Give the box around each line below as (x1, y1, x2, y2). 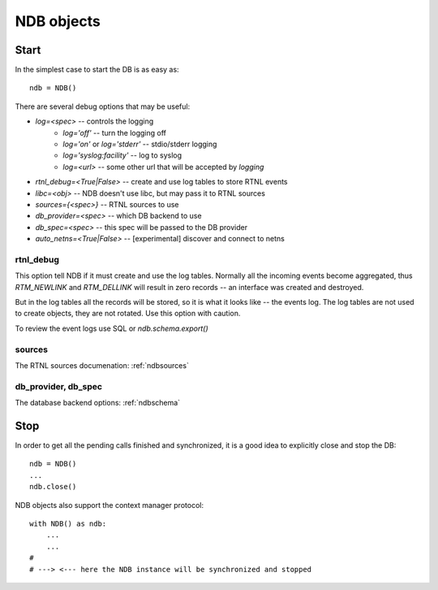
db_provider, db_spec (15, 380, 103, 392)
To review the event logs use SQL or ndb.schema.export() (15, 323, 208, 333)
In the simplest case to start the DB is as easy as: (15, 65, 179, 75)
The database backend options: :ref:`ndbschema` (15, 398, 181, 408)
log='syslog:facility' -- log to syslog (62, 150, 182, 160)
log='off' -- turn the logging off (62, 128, 166, 137)
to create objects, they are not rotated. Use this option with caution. (15, 309, 241, 319)
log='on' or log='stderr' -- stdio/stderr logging (62, 139, 217, 150)
